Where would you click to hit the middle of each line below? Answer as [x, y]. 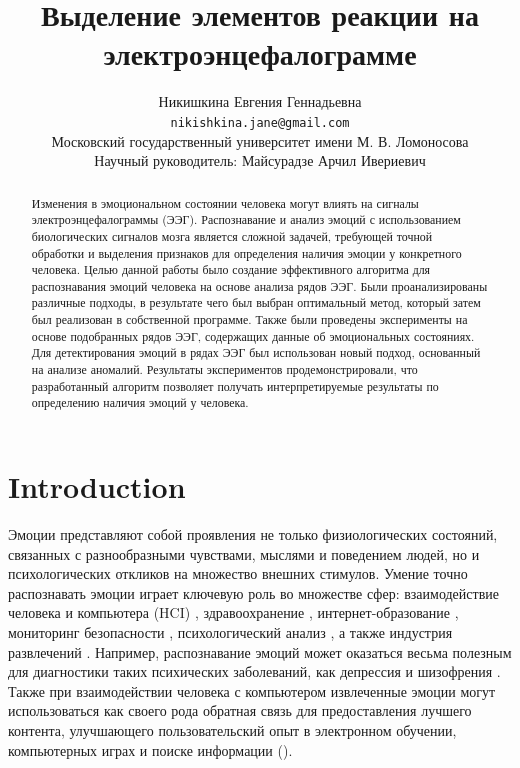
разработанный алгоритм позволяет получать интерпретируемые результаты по [235, 385]
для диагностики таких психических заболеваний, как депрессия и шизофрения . [254, 671]
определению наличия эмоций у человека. [140, 402]
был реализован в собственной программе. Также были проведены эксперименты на [249, 319]
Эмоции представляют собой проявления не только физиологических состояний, [253, 534]
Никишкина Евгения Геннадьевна [260, 101]
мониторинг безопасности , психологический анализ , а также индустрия [230, 631]
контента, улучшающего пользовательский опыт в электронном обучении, [232, 729]
